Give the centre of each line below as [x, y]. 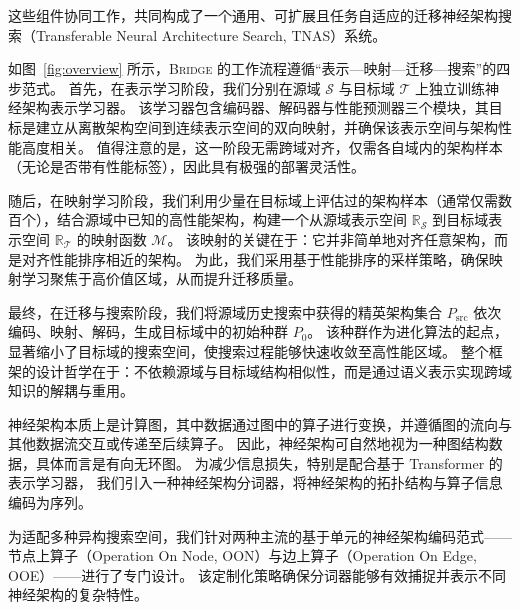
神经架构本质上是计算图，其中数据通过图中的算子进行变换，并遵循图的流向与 [260, 423]
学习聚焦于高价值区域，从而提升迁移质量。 [161, 278]
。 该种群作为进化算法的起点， [408, 331]
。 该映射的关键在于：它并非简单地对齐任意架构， [331, 238]
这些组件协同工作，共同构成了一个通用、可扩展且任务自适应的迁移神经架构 [253, 15]
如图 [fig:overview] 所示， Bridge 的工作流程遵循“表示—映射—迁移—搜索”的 [252, 68]
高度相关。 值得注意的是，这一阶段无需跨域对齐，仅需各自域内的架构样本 [262, 146]
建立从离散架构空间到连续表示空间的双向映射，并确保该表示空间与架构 [266, 126]
